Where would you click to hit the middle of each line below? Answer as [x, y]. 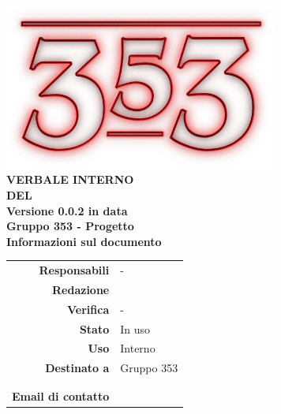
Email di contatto [61, 395]
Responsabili [74, 270]
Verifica [88, 309]
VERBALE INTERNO [70, 179]
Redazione [81, 289]
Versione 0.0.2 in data [67, 210]
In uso [135, 328]
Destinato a [77, 368]
